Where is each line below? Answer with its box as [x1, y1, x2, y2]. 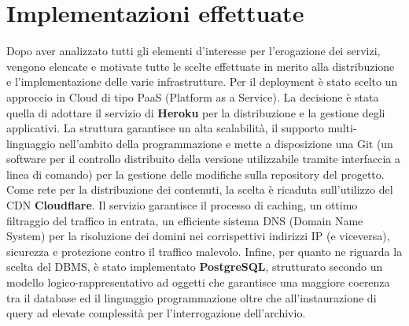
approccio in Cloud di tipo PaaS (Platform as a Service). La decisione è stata [6, 88, 379, 105]
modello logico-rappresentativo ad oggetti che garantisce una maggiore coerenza [6, 274, 390, 291]
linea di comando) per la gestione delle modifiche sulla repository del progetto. [6, 165, 385, 182]
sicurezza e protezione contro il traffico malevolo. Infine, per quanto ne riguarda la [6, 243, 403, 259]
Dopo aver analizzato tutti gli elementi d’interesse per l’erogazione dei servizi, [6, 43, 381, 59]
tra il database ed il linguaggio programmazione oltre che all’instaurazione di [6, 289, 377, 306]
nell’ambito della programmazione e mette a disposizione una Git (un [58, 135, 393, 151]
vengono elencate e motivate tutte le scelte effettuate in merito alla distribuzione [6, 57, 395, 74]
